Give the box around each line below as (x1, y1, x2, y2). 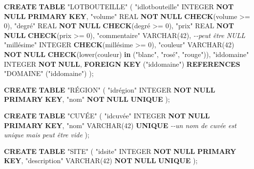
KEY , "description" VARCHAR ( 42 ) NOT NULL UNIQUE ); (4, 155, 198, 166)
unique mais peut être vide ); (4, 130, 89, 140)
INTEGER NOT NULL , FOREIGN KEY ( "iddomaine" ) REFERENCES (4, 58, 240, 69)
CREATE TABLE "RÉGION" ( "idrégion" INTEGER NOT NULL (4, 84, 215, 94)
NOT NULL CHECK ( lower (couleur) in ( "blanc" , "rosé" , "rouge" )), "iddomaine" (4, 49, 249, 59)
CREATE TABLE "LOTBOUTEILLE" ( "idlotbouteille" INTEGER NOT (4, 1, 234, 11)
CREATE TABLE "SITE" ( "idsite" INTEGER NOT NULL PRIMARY (4, 146, 236, 156)
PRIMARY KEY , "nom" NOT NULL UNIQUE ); (4, 94, 170, 104)
